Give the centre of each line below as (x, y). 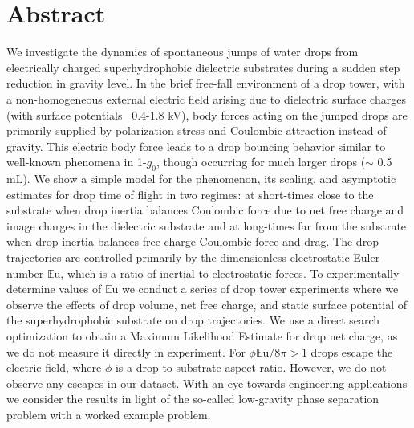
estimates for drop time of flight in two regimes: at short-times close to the (190, 194)
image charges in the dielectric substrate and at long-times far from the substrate (207, 225)
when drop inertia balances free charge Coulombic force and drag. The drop (193, 241)
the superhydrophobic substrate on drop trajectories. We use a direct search (193, 320)
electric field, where (54, 367)
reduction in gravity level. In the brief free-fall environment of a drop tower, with (206, 83)
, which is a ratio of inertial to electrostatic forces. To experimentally (230, 273)
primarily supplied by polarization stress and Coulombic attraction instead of (197, 130)
